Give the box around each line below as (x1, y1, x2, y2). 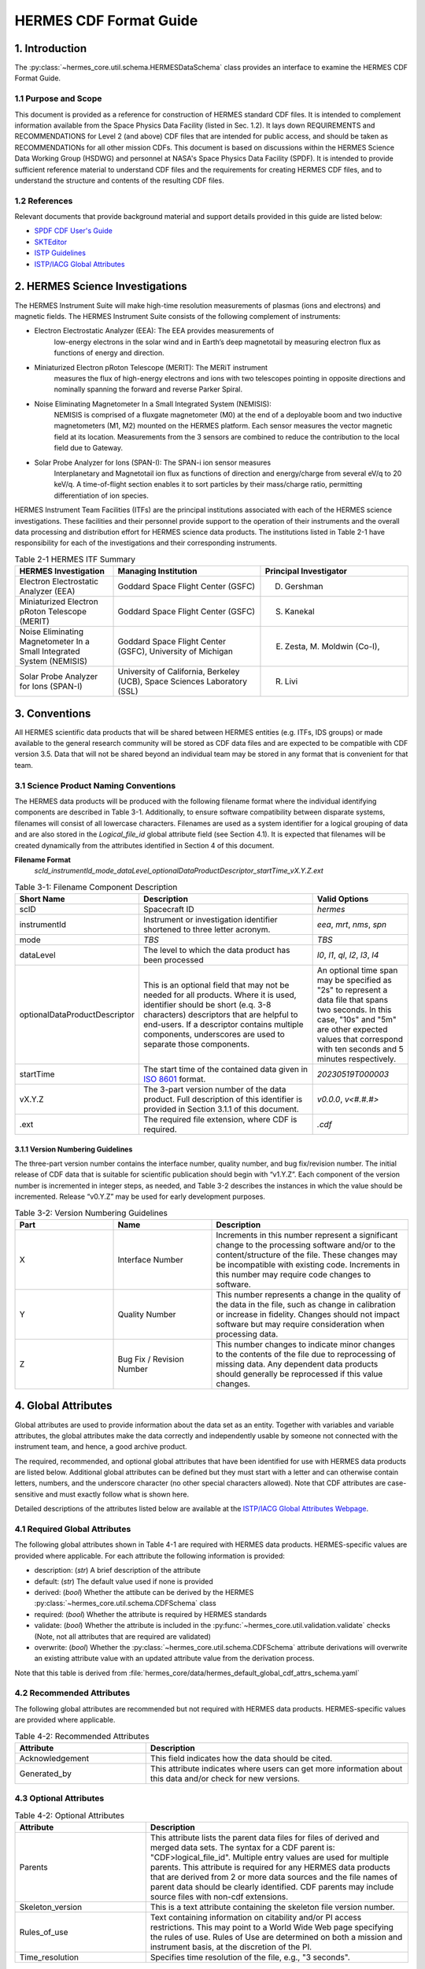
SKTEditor (34, 237, 67, 247)
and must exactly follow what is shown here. (45, 1489, 190, 1499)
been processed (142, 955, 204, 966)
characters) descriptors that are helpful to (142, 1009, 298, 1020)
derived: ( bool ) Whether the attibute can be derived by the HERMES (34, 1587, 254, 1596)
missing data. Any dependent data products (216, 1359, 379, 1370)
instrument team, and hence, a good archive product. (14, 1442, 188, 1452)
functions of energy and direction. (54, 348, 164, 358)
